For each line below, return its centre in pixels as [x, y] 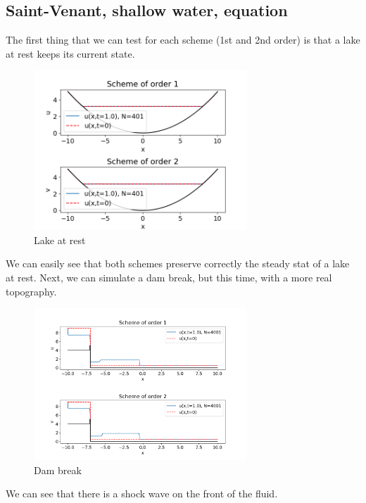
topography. [31, 291]
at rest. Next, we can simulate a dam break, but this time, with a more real [169, 277]
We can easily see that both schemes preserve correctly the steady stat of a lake [178, 263]
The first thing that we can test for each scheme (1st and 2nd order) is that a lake [183, 40]
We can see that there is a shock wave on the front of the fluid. [142, 494]
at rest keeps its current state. [70, 53]
